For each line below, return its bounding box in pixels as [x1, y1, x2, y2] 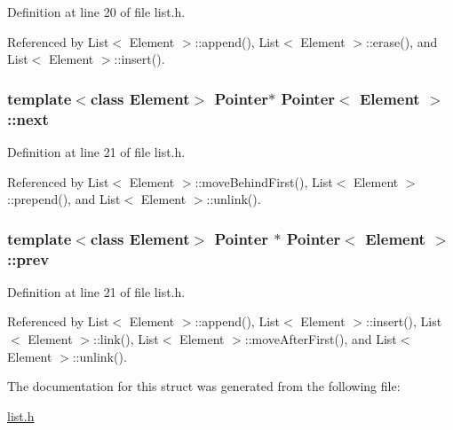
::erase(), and [366, 32, 438, 51]
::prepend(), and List [7, 190, 121, 208]
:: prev [7, 247, 50, 270]
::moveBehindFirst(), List [195, 172, 333, 191]
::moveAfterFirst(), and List [244, 330, 397, 348]
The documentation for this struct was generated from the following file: [7, 377, 401, 395]
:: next [7, 107, 49, 129]
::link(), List [93, 330, 159, 348]
